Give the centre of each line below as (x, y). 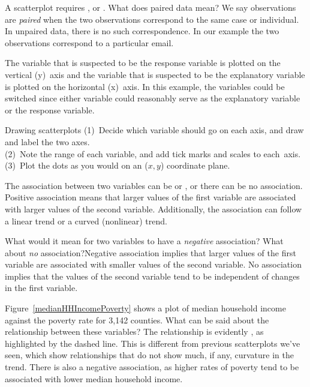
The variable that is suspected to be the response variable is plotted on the (143, 63)
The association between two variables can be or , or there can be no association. (154, 185)
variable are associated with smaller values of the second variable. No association (153, 264)
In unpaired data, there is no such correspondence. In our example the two (142, 31)
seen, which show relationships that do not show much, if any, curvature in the (149, 355)
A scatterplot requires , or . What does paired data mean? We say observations (151, 7)
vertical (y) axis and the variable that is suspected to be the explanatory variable (155, 74)
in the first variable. (41, 288)
